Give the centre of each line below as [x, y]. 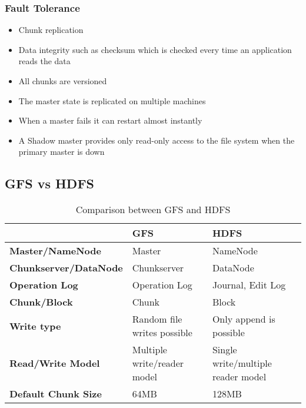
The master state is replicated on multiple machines [112, 100]
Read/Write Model [55, 363]
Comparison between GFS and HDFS [153, 210]
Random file [157, 319]
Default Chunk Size [56, 394]
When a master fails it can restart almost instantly [110, 120]
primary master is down [61, 152]
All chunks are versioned [63, 81]
